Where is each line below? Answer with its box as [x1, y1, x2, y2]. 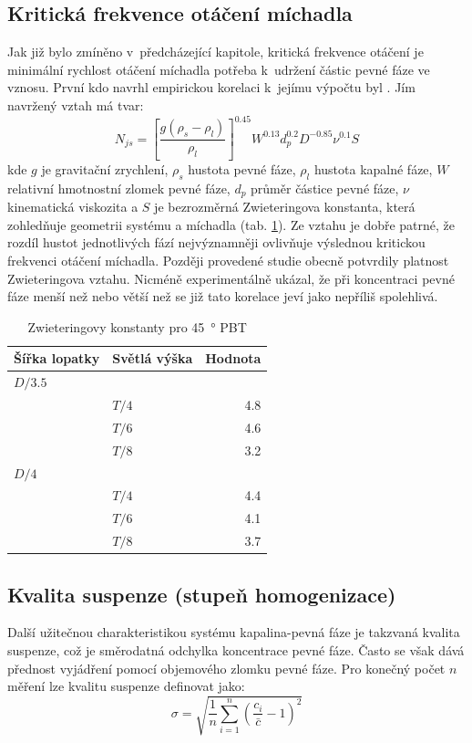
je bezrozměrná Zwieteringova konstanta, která [154, 197, 416, 216]
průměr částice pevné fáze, [251, 178, 399, 197]
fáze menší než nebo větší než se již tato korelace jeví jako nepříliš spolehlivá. [7, 287, 438, 306]
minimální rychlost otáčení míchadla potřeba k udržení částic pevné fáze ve [7, 59, 430, 78]
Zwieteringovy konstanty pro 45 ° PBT [27, 317, 247, 336]
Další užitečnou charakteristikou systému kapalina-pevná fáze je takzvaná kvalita [7, 623, 460, 642]
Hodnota [205, 349, 262, 368]
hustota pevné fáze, [188, 159, 296, 178]
